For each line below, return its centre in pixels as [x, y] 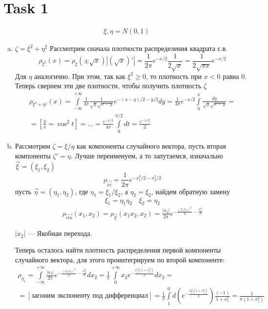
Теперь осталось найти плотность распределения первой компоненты [118, 250]
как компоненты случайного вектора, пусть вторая [151, 146]
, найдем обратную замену [190, 191]
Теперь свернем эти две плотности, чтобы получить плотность [108, 86]
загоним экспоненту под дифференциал [90, 296]
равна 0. [235, 76]
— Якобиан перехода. [60, 233]
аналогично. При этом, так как [80, 76]
